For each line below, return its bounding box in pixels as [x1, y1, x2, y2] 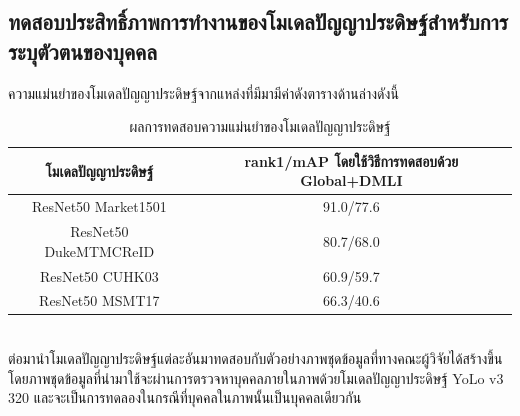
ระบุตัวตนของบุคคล [8, 35, 158, 66]
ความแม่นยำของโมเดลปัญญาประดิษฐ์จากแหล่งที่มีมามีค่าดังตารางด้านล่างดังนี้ [8, 82, 399, 103]
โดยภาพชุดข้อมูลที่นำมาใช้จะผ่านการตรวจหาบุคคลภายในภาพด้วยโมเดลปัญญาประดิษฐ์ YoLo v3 [8, 367, 504, 388]
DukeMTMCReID [44, 240, 155, 261]
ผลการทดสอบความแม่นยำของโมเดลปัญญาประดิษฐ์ [129, 116, 391, 137]
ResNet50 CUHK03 [39, 265, 159, 286]
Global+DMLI [300, 170, 403, 191]
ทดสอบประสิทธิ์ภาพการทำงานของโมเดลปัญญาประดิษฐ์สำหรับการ [8, 6, 508, 37]
